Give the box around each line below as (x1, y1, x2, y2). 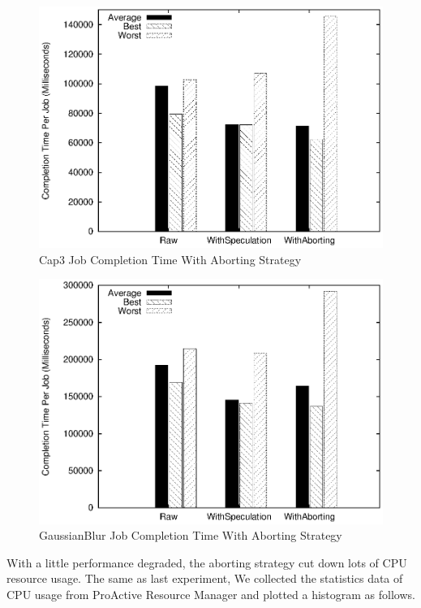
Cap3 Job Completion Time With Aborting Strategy (39, 250, 302, 267)
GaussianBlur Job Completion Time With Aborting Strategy (39, 527, 342, 544)
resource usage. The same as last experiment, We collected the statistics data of (6, 570, 403, 587)
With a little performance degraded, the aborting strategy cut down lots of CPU (6, 554, 407, 571)
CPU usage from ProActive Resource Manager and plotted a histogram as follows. (6, 585, 415, 602)
